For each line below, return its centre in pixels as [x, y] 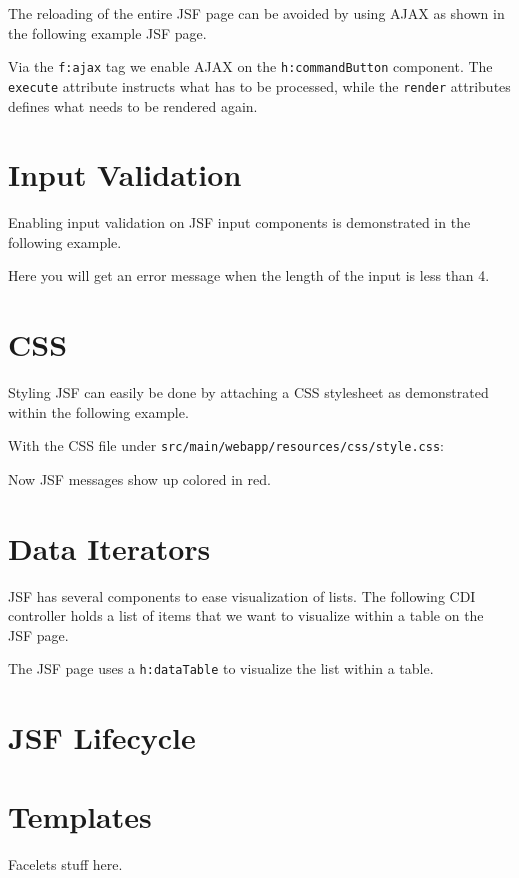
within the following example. [98, 411]
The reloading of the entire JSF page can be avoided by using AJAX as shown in [256, 13]
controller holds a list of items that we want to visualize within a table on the [246, 615]
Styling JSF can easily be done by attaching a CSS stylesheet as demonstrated [248, 392]
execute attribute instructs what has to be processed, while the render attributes [259, 85]
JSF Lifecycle [102, 737]
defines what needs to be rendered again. [133, 105]
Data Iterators [109, 547]
